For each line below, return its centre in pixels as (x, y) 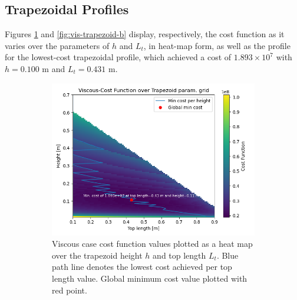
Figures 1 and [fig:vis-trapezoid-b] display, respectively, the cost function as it (145, 34)
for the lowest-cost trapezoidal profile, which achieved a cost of (118, 57)
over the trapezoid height (97, 255)
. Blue (227, 255)
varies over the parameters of (57, 45)
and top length (179, 255)
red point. (70, 290)
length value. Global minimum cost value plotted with (150, 278)
